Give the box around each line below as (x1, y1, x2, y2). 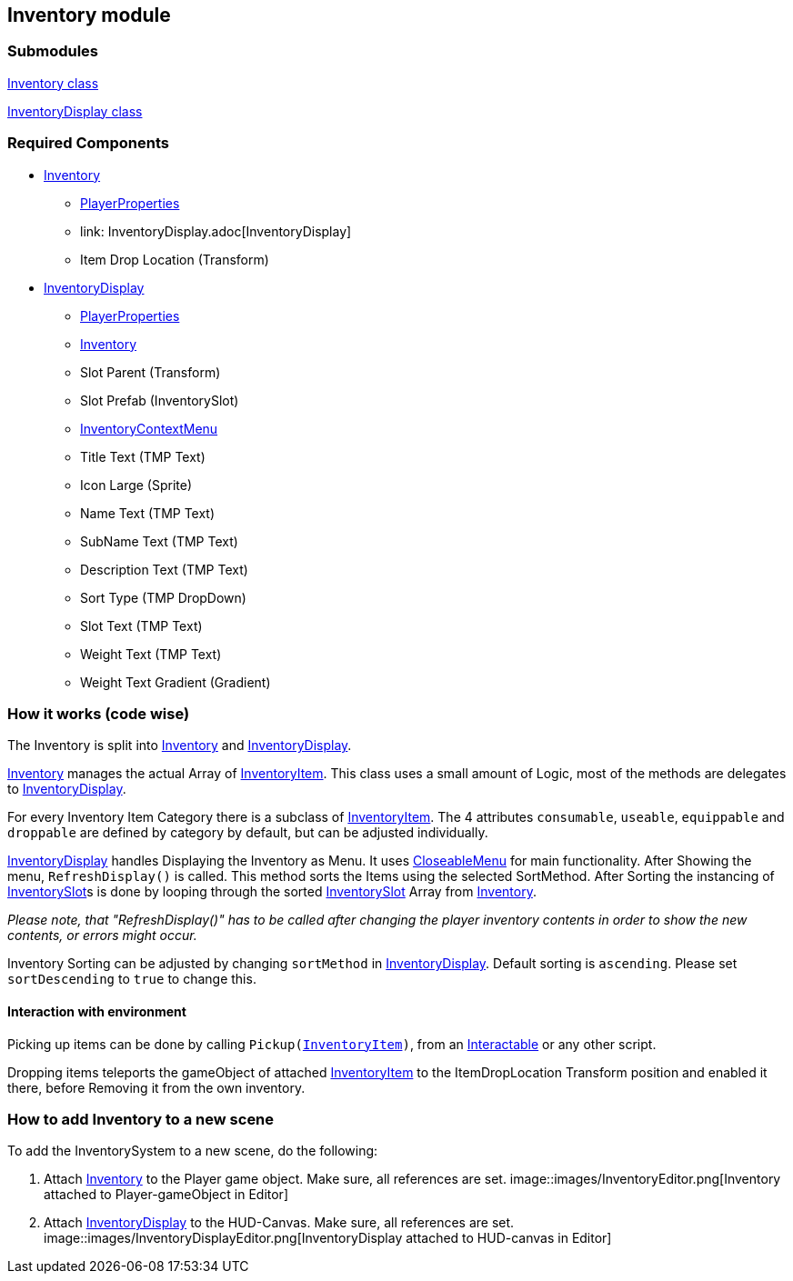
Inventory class (7, 75, 99, 91)
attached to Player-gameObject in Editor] (44, 1186, 288, 1203)
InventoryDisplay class (7, 103, 143, 119)
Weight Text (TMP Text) (80, 646, 222, 662)
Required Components (7, 134, 169, 153)
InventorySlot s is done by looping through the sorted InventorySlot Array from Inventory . (7, 884, 537, 900)
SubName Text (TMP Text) (80, 533, 238, 549)
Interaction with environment (7, 1003, 186, 1019)
